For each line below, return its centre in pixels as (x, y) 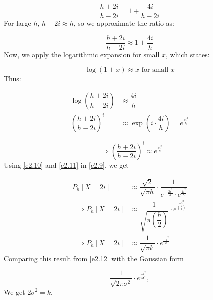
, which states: (188, 54)
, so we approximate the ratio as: (124, 23)
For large (18, 23)
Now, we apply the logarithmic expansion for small (82, 54)
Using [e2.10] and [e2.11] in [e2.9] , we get (66, 165)
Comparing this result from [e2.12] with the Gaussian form (94, 258)
